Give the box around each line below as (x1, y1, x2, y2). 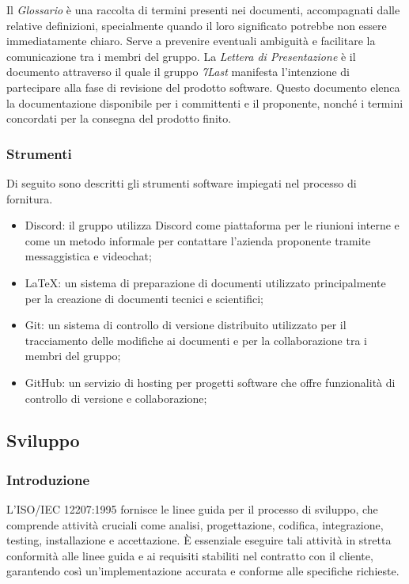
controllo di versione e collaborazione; (25, 389, 207, 406)
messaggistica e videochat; (25, 248, 152, 264)
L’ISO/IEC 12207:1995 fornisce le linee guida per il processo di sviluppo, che (6, 501, 378, 518)
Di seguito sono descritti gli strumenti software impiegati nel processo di (6, 174, 357, 191)
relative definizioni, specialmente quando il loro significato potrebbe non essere (6, 17, 387, 33)
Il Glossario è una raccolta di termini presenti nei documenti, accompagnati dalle (6, 2, 400, 17)
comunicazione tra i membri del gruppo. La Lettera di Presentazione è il (6, 47, 356, 64)
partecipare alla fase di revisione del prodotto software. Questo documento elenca (6, 78, 400, 95)
